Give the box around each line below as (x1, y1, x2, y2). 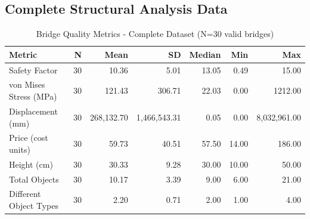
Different (9, 187, 41, 200)
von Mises (9, 78, 45, 91)
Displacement (9, 104, 58, 117)
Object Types (9, 199, 58, 212)
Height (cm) (9, 158, 53, 170)
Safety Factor (9, 63, 58, 76)
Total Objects (9, 172, 59, 185)
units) (9, 143, 30, 155)
